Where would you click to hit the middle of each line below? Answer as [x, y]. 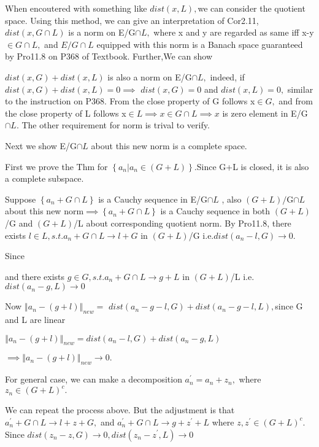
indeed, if [227, 76]
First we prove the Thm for [56, 166]
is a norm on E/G [102, 32]
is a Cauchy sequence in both [215, 211]
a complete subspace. [44, 178]
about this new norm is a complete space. [169, 145]
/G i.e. [201, 235]
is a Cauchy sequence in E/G [153, 199]
